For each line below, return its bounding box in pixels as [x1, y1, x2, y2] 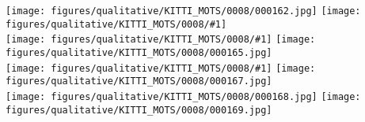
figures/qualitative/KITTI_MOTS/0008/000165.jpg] [6, 46, 272, 58]
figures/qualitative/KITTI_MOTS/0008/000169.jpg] [6, 104, 272, 116]
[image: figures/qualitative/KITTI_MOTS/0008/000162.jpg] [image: [6, 6, 361, 17]
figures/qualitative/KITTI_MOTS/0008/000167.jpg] [6, 76, 272, 87]
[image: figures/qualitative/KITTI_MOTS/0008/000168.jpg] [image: [6, 91, 361, 102]
